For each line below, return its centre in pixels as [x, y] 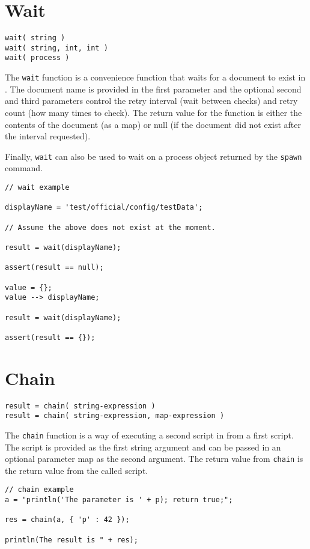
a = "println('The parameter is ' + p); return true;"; [119, 500]
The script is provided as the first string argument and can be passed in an [143, 447]
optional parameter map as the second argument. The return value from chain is [154, 459]
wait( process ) [37, 58]
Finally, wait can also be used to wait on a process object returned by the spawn [153, 156]
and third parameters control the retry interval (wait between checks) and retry [151, 101]
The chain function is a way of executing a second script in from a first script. [149, 435]
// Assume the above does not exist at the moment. [110, 227]
